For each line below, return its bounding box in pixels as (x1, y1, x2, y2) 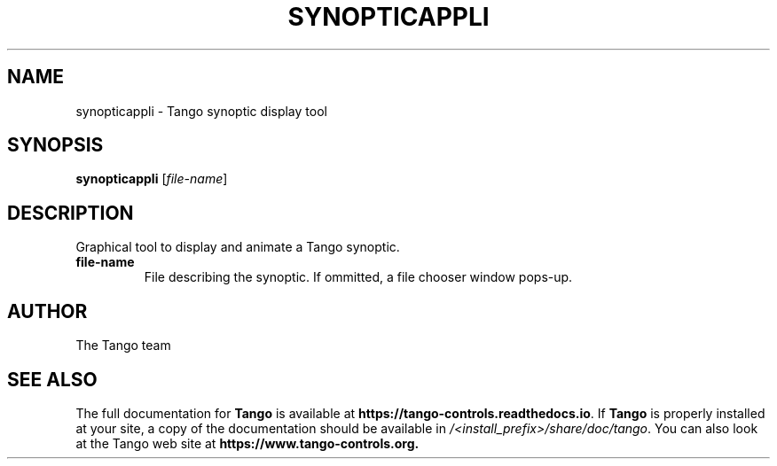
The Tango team (75, 338, 171, 353)
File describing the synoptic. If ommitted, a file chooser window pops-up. (144, 269, 573, 285)
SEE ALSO (7, 368, 98, 391)
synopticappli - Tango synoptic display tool (75, 103, 327, 119)
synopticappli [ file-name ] (75, 171, 228, 187)
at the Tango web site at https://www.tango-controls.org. (75, 435, 420, 451)
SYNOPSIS (7, 134, 104, 157)
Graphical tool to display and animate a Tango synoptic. (75, 239, 400, 255)
